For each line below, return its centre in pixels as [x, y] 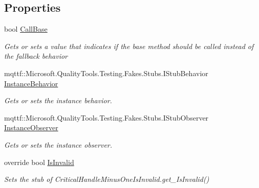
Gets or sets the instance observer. [58, 144]
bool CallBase [26, 29]
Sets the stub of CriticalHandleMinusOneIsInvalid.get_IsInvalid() [107, 179]
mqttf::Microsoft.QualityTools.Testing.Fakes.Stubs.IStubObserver [106, 117]
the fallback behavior [36, 56]
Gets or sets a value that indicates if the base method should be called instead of [129, 46]
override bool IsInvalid [39, 162]
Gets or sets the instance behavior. [58, 100]
